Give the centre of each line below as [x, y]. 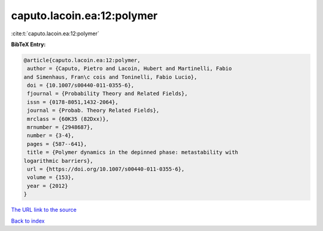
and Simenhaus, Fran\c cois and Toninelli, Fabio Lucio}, [110, 77]
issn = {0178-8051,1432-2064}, [73, 102]
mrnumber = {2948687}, [60, 127]
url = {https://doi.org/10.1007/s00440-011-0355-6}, [106, 169]
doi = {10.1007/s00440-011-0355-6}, [81, 86]
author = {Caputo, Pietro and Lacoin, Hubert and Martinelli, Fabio [129, 69]
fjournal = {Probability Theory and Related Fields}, [107, 94]
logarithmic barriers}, [59, 161]
